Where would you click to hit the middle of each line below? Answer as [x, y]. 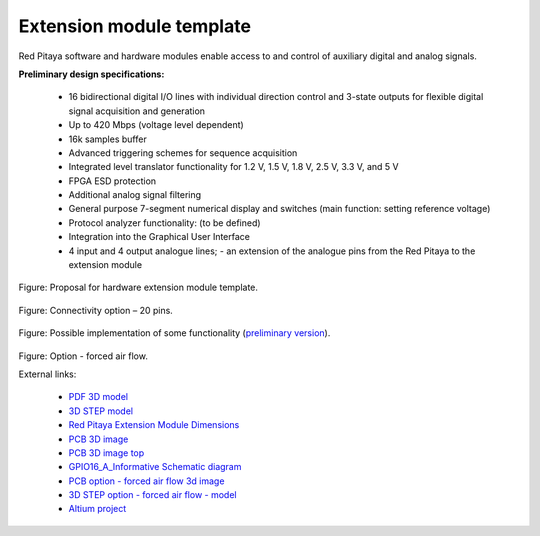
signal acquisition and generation [136, 111]
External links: [47, 374]
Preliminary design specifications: [91, 74]
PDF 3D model [98, 397]
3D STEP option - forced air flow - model [152, 495]
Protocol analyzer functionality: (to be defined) [164, 222]
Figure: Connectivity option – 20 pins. [96, 310]
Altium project [97, 509]
